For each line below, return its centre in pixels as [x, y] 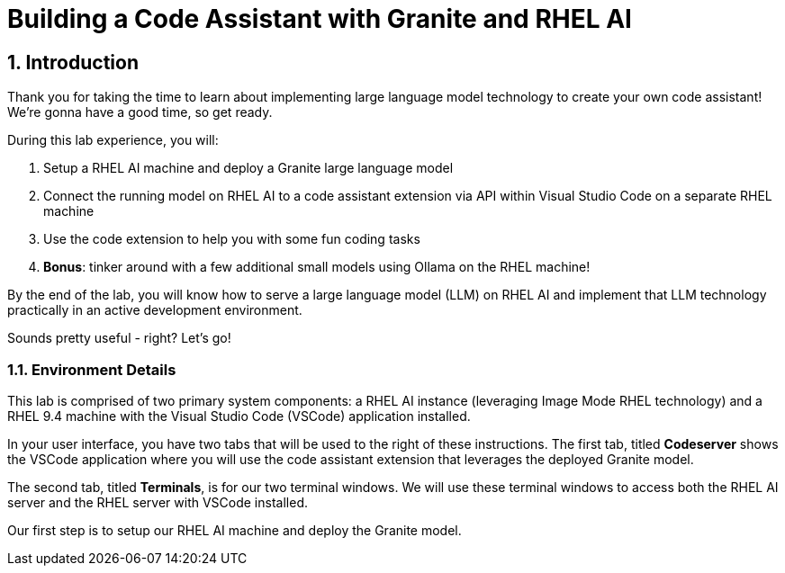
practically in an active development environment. [155, 310]
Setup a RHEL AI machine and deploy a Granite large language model [248, 168]
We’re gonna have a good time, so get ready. [140, 112]
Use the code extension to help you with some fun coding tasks [232, 239]
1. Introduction [73, 62]
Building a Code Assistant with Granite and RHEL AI [320, 19]
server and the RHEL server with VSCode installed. [158, 502]
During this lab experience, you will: [113, 140]
